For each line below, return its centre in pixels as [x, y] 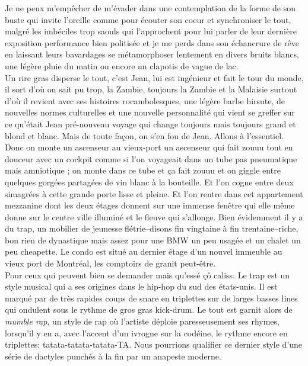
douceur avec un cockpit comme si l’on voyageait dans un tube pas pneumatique [151, 158]
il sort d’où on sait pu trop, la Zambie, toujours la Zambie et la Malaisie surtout [151, 89]
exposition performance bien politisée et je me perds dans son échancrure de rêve [152, 42]
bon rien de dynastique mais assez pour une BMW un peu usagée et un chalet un [153, 240]
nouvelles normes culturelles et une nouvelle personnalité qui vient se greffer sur [150, 112]
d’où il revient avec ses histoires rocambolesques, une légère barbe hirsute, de [145, 100]
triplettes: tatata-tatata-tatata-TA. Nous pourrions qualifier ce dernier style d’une [154, 344]
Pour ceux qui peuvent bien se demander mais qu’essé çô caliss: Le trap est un [147, 274]
